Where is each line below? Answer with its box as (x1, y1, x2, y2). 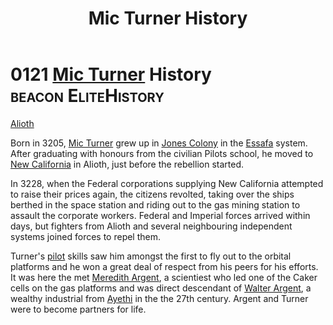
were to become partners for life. (10, 303, 147, 315)
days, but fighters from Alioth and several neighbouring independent (10, 220, 293, 232)
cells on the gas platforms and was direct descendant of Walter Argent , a (10, 282, 312, 294)
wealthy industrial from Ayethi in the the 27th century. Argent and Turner (10, 292, 309, 304)
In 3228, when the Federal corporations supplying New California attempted (10, 177, 324, 189)
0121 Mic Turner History (10, 63, 212, 86)
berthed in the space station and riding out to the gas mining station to (10, 198, 301, 211)
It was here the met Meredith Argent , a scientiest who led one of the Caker (10, 271, 318, 283)
